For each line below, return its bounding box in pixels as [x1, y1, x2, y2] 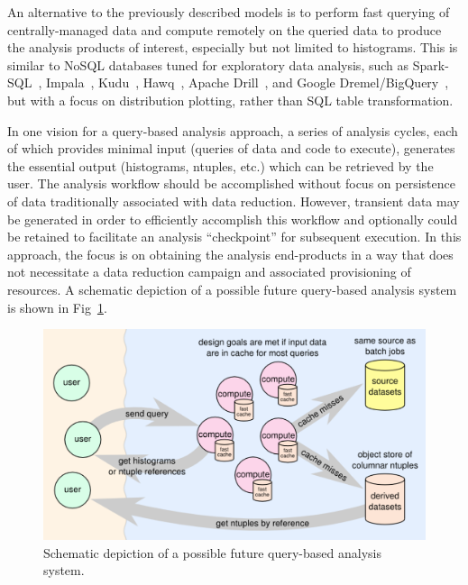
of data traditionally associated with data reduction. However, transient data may [7, 191, 460, 210]
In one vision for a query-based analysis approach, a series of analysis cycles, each [7, 121, 458, 140]
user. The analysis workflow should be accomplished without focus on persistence [7, 174, 455, 193]
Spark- [412, 55, 449, 74]
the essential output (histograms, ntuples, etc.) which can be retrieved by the [7, 156, 434, 175]
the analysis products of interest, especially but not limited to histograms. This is [7, 38, 458, 57]
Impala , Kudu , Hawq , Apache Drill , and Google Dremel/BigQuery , [45, 73, 449, 92]
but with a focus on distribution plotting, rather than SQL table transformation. [7, 90, 454, 109]
